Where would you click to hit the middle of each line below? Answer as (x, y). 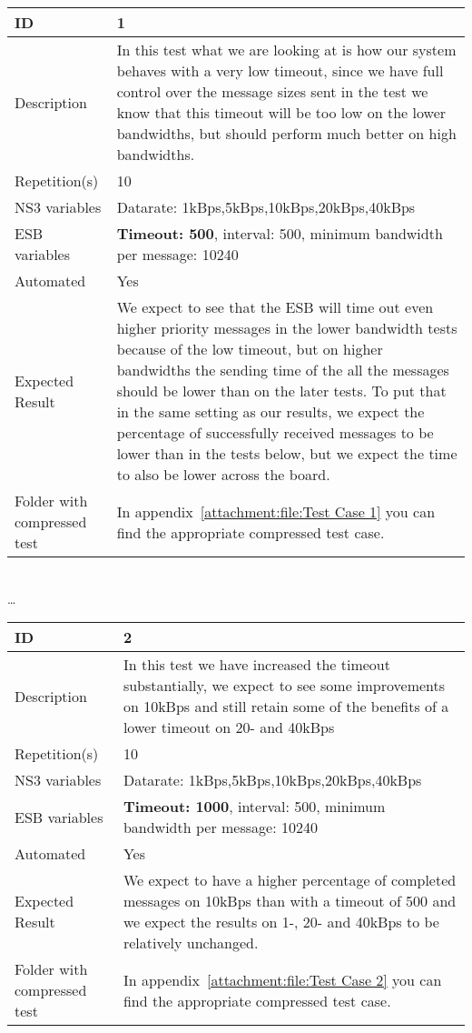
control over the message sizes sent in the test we (272, 91)
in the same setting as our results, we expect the (270, 411)
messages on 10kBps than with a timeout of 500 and (290, 901)
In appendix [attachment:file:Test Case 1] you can (276, 511)
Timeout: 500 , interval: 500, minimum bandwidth (280, 233)
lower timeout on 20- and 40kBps (229, 727)
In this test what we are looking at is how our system (286, 50)
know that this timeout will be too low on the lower (281, 112)
